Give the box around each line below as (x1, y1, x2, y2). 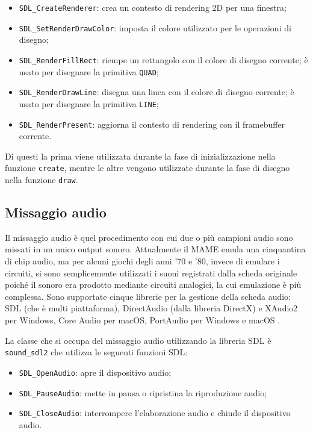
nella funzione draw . (5, 173, 78, 186)
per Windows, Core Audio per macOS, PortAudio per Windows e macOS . (5, 314, 280, 326)
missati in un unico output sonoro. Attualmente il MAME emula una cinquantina (5, 243, 306, 255)
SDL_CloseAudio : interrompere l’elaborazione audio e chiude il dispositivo (19, 407, 291, 419)
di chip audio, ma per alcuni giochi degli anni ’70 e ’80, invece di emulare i (5, 255, 280, 267)
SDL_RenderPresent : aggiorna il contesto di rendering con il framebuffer (19, 117, 285, 130)
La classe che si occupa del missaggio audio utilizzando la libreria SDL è (5, 334, 271, 346)
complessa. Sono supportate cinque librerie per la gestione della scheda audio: (5, 290, 291, 302)
